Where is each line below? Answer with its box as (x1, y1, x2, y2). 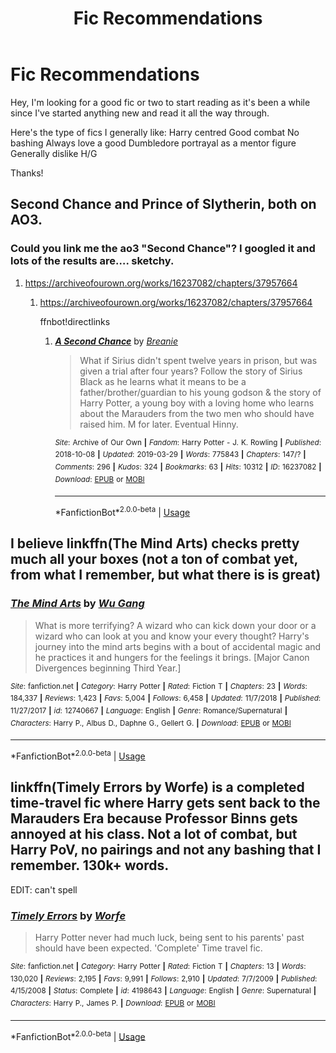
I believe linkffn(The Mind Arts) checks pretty (10, 535, 300, 552)
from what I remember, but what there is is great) (10, 567, 322, 584)
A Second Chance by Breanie (54, 335, 179, 347)
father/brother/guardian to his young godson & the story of (79, 386, 322, 398)
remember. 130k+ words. (10, 857, 170, 874)
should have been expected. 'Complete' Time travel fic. (34, 942, 263, 954)
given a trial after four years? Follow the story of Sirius (79, 365, 303, 377)
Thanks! (10, 167, 44, 179)
